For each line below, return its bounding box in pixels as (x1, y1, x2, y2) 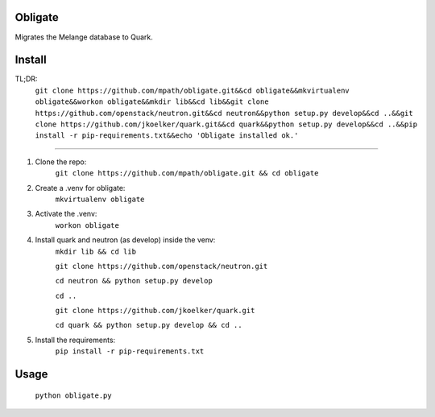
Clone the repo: (35, 157, 87, 167)
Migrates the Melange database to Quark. (14, 32, 153, 42)
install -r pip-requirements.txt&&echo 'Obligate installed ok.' (35, 131, 299, 140)
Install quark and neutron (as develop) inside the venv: (35, 235, 216, 245)
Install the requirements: (35, 335, 116, 345)
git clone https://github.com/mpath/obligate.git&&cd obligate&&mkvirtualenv (35, 85, 350, 95)
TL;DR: (14, 74, 38, 84)
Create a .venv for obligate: (35, 183, 126, 192)
